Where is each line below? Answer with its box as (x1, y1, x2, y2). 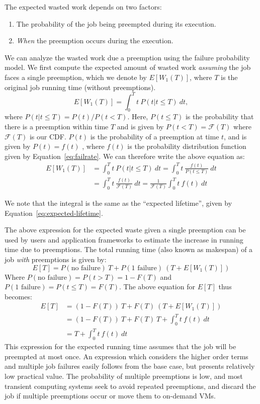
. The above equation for (119, 281, 195, 292)
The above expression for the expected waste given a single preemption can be (5, 224, 246, 235)
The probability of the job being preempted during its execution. (16, 18, 216, 29)
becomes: (5, 291, 32, 301)
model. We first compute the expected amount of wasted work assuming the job (5, 62, 251, 72)
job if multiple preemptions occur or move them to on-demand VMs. (5, 390, 216, 401)
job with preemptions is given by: (5, 254, 107, 265)
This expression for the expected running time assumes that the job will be (5, 341, 236, 352)
